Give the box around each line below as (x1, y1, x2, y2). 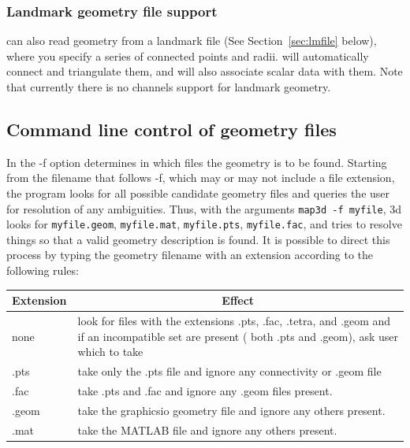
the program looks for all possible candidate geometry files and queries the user (6, 184, 390, 201)
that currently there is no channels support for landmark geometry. (6, 79, 331, 94)
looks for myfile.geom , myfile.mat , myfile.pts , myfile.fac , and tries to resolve (6, 216, 402, 232)
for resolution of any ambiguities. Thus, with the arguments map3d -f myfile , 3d (6, 200, 402, 217)
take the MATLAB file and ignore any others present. (77, 421, 337, 438)
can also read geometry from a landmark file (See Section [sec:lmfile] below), (6, 32, 377, 49)
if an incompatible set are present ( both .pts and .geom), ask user (77, 328, 398, 344)
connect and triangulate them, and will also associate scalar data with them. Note (6, 63, 403, 80)
